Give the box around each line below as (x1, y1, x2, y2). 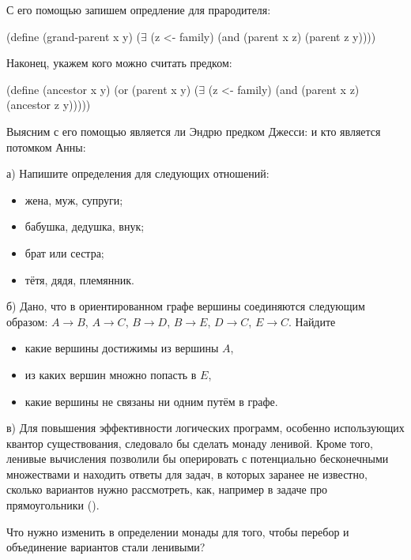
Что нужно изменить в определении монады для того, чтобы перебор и (6, 523, 349, 539)
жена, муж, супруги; (25, 191, 123, 208)
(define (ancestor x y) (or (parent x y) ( (6, 81, 199, 97)
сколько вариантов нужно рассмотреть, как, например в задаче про (6, 481, 327, 498)
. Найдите (288, 313, 336, 329)
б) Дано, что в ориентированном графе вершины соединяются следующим (6, 298, 365, 314)
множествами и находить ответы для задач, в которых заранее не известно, (6, 465, 368, 482)
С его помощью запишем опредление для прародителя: (6, 2, 271, 17)
